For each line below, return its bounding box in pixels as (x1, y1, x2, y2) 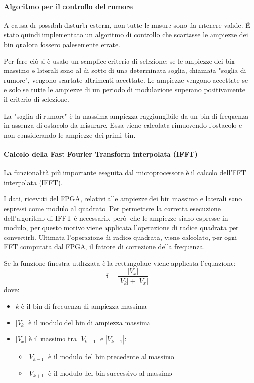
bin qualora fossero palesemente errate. (4, 39, 120, 49)
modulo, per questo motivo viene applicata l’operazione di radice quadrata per (4, 222, 239, 233)
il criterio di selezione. (4, 94, 69, 104)
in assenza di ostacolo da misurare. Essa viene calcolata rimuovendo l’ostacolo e (4, 120, 242, 130)
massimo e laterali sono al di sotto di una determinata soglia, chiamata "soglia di (4, 65, 246, 75)
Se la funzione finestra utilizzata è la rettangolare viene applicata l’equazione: (4, 258, 236, 268)
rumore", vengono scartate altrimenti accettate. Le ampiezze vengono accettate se (4, 74, 248, 85)
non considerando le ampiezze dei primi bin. (4, 129, 136, 140)
